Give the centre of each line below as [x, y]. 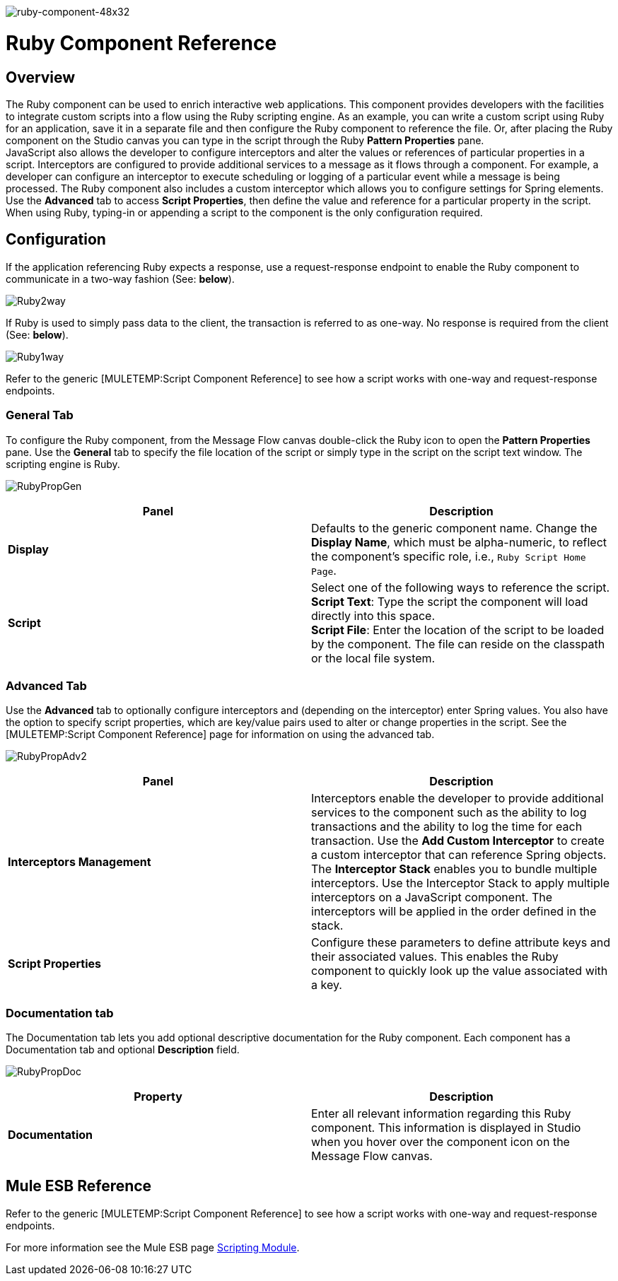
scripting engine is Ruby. [63, 464]
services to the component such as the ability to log [449, 813]
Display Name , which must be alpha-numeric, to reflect [459, 542]
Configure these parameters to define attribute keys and [461, 943]
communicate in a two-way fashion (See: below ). [120, 279]
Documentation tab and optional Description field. [123, 1050]
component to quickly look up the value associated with [460, 971]
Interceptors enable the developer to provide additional [457, 799]
